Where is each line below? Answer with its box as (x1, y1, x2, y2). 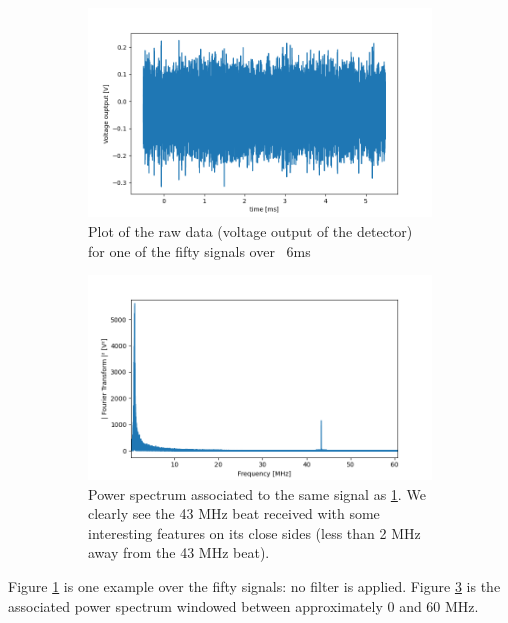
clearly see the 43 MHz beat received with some (88, 503, 380, 524)
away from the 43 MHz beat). (88, 542, 270, 563)
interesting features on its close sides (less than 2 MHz (88, 522, 421, 543)
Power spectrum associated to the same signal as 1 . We (88, 483, 426, 504)
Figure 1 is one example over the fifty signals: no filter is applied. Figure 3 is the (8, 576, 501, 597)
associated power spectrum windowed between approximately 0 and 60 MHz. (8, 595, 479, 616)
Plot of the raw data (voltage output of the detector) (88, 220, 413, 241)
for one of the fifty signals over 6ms (88, 240, 311, 261)
